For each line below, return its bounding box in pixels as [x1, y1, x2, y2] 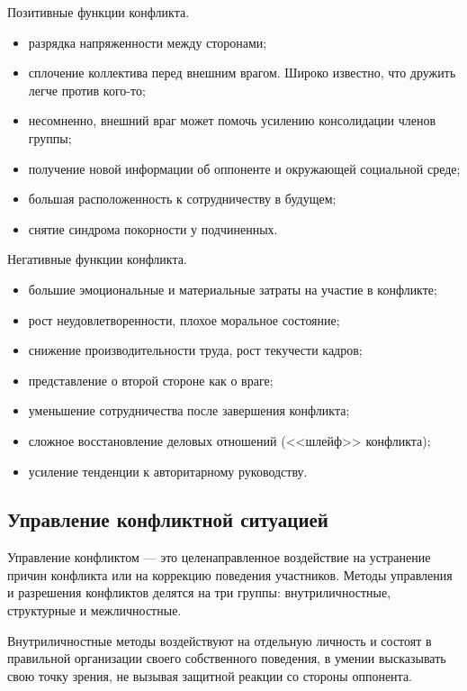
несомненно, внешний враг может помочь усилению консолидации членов [28, 111, 436, 130]
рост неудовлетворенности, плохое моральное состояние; [28, 310, 340, 329]
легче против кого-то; [28, 80, 146, 99]
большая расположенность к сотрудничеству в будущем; [28, 189, 337, 208]
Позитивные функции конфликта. [7, 3, 190, 21]
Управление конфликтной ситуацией [7, 505, 328, 533]
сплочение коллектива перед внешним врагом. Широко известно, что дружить [28, 63, 456, 82]
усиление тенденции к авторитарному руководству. [28, 461, 308, 480]
